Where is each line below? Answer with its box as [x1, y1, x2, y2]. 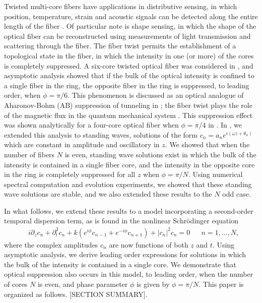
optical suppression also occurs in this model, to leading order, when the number [4, 269, 253, 279]
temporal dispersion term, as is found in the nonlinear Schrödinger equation [4, 215, 238, 226]
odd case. [222, 189, 251, 199]
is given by [136, 278, 170, 289]
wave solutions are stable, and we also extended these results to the [4, 189, 212, 199]
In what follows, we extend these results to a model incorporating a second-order [4, 205, 253, 216]
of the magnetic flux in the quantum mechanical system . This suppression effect [4, 109, 253, 120]
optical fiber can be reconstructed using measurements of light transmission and [4, 30, 251, 41]
